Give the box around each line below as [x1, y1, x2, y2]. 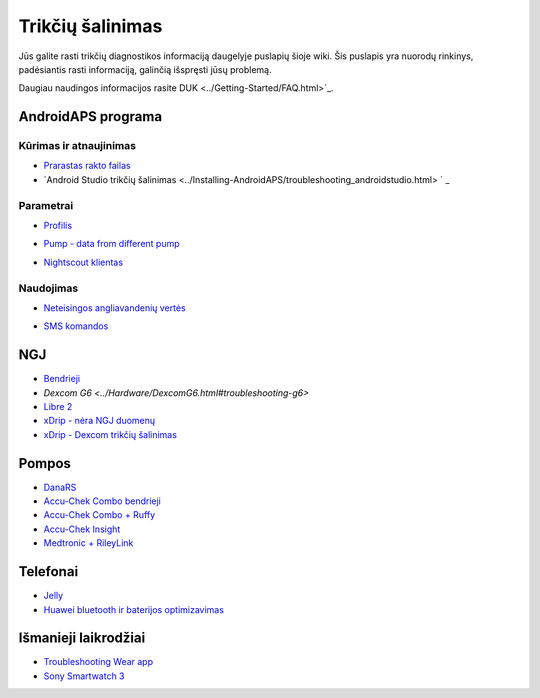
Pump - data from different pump [43, 238, 180, 250]
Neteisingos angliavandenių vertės [43, 301, 187, 314]
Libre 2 [43, 401, 73, 413]
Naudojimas [18, 281, 79, 295]
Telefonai [18, 563, 79, 580]
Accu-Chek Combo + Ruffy [43, 509, 156, 521]
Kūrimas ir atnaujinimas [18, 139, 137, 153]
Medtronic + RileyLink [43, 537, 134, 549]
